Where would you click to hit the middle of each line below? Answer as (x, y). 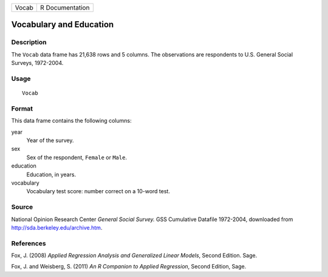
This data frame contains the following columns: (71, 121)
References (29, 243)
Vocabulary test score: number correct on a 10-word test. (98, 191)
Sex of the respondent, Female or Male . (77, 157)
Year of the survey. (50, 140)
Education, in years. (51, 174)
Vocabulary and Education (63, 25)
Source (22, 207)
